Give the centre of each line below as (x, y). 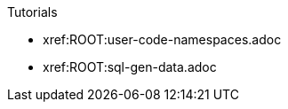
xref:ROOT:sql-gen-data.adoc (130, 67)
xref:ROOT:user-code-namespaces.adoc (162, 39)
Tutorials (32, 12)
